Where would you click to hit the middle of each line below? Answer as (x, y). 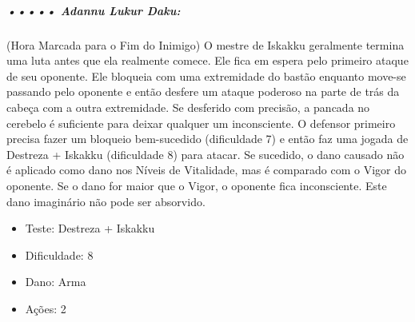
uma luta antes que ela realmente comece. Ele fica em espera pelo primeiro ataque (207, 60)
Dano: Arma (56, 282)
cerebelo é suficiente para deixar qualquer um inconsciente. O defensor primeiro (201, 123)
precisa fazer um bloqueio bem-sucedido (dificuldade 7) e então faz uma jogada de (207, 139)
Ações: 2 (46, 308)
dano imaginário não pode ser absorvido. (106, 201)
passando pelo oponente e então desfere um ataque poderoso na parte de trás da (203, 91)
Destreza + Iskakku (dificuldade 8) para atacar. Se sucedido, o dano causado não (206, 154)
